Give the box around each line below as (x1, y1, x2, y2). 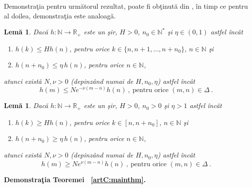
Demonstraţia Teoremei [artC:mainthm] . (4, 174, 146, 184)
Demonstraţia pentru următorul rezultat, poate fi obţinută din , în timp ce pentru (4, 1, 248, 11)
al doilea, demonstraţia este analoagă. (4, 10, 116, 20)
